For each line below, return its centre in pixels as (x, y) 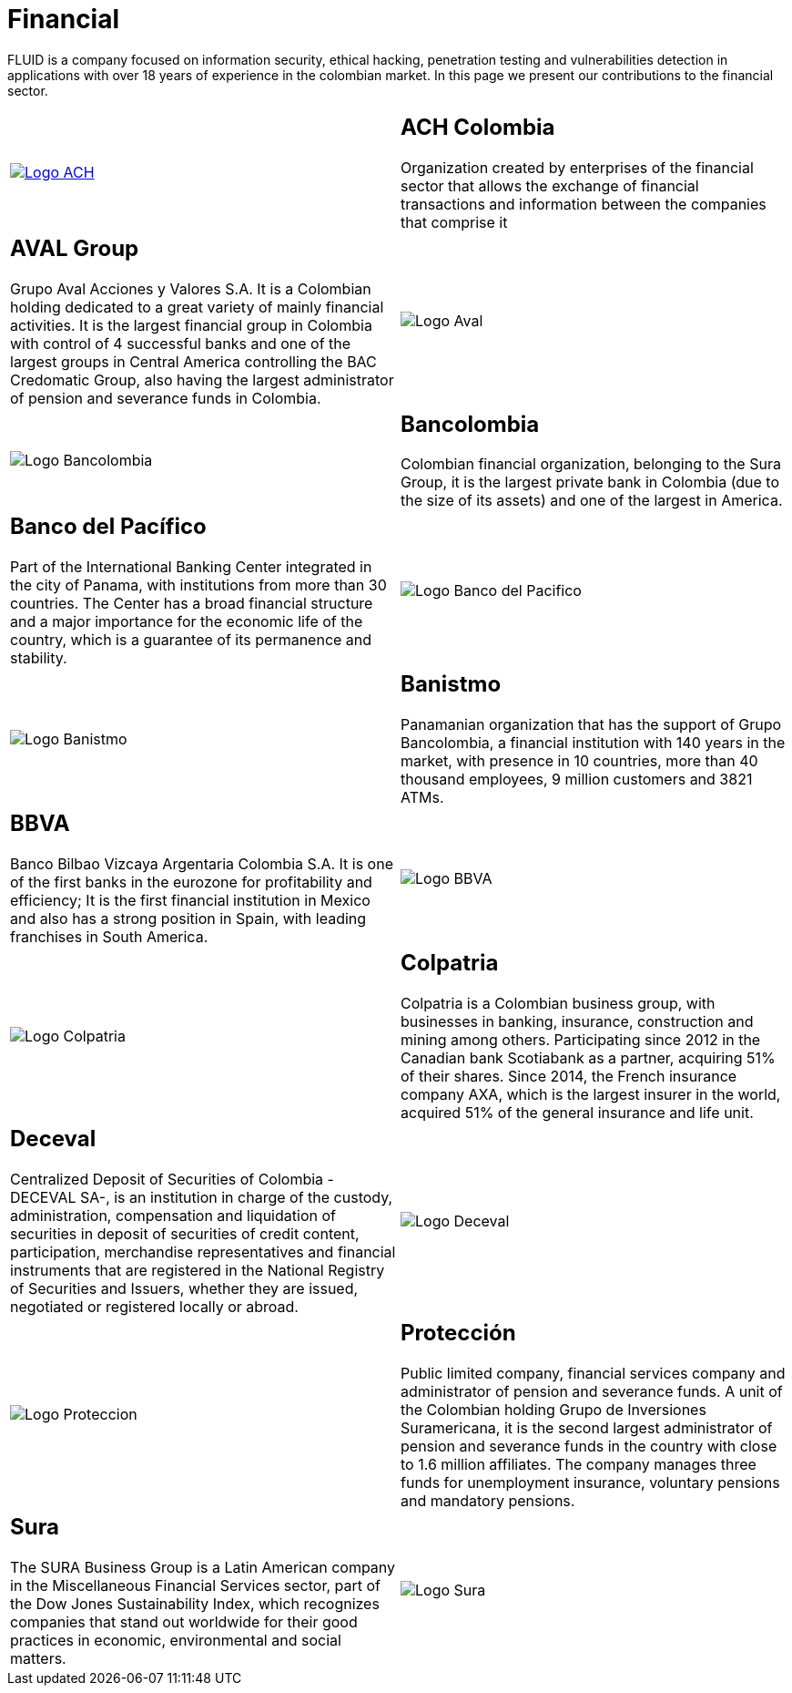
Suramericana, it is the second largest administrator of (587, 1427)
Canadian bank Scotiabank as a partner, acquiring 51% (588, 1058)
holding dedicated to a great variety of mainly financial (197, 307)
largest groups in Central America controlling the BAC (193, 361)
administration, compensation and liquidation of (173, 1216)
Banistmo (451, 684)
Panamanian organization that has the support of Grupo (591, 725)
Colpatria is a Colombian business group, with (558, 1004)
